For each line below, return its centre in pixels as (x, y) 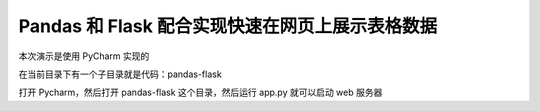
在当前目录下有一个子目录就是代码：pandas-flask (120, 74)
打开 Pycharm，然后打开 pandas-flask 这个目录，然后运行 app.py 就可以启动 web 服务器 (200, 92)
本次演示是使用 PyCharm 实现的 (84, 56)
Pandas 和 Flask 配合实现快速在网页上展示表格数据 (228, 26)
